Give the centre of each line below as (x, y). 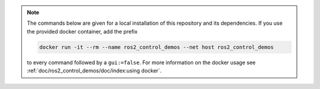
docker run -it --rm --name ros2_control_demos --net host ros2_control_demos (156, 47)
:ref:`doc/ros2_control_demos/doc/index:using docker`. (94, 71)
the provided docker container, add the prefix (82, 31)
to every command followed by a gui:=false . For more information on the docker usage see (141, 62)
